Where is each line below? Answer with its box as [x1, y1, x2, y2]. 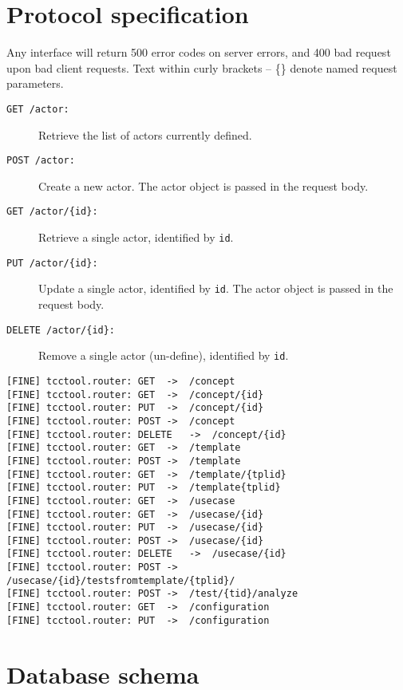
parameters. [6, 75, 64, 92]
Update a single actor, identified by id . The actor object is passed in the [38, 280, 393, 297]
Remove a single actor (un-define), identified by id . [38, 347, 289, 364]
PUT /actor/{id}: [6, 257, 98, 269]
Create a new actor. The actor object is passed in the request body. [38, 177, 369, 194]
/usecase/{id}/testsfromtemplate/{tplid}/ [6, 574, 235, 586]
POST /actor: [6, 155, 75, 167]
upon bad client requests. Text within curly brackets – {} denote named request [6, 59, 397, 76]
